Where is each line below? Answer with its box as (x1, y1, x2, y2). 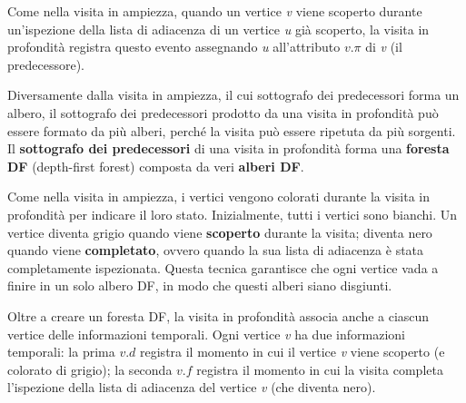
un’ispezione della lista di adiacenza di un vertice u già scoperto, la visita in (7, 19, 430, 38)
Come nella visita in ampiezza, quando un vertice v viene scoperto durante (7, 2, 422, 20)
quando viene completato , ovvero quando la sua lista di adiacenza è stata (7, 241, 424, 260)
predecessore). (7, 54, 84, 74)
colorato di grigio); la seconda (7, 359, 173, 378)
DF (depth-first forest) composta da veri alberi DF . (7, 156, 304, 175)
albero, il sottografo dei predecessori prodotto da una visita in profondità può (7, 103, 439, 122)
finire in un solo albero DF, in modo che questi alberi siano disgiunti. (7, 276, 392, 295)
